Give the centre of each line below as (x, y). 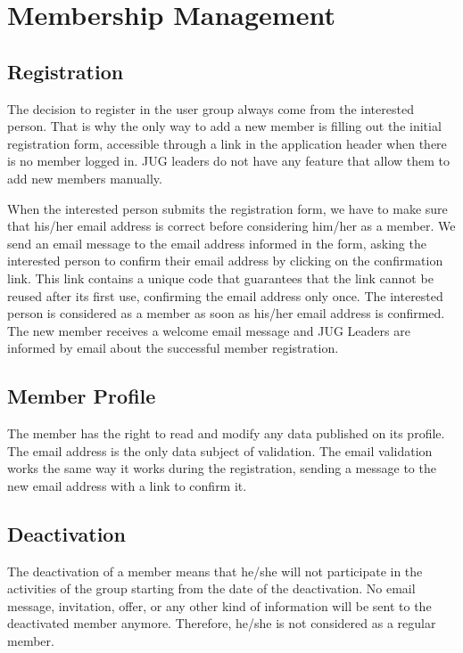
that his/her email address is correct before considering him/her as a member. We (231, 226)
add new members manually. (85, 178)
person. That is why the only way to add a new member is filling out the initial (224, 126)
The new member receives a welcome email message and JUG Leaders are (209, 330)
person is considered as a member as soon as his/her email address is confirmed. (226, 313)
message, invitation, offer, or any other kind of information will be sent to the (219, 605)
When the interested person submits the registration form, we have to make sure (227, 208)
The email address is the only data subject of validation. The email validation (220, 450)
